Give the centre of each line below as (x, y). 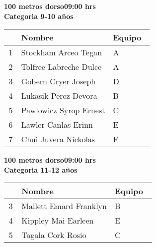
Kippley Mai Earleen (58, 221)
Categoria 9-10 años (39, 16)
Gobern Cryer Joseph (58, 81)
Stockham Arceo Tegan (62, 52)
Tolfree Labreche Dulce (61, 67)
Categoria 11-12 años (41, 169)
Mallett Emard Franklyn (64, 206)
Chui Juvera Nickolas (58, 139)
